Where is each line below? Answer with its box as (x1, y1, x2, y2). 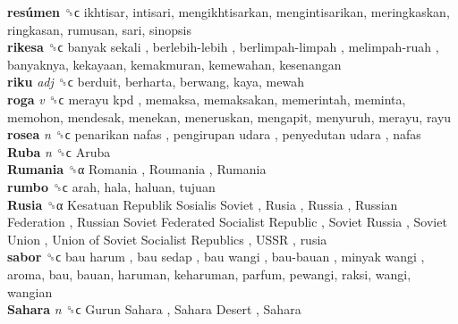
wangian (7, 282, 53, 301)
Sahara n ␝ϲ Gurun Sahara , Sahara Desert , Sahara (7, 300, 301, 319)
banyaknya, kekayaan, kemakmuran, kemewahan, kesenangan (7, 54, 342, 73)
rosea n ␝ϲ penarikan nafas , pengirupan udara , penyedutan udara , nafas (7, 125, 421, 144)
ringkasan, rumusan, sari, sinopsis (7, 20, 191, 38)
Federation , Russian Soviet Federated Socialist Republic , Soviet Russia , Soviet (7, 212, 447, 231)
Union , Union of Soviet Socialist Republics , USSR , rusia (7, 229, 327, 248)
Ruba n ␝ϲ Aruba (7, 142, 111, 161)
